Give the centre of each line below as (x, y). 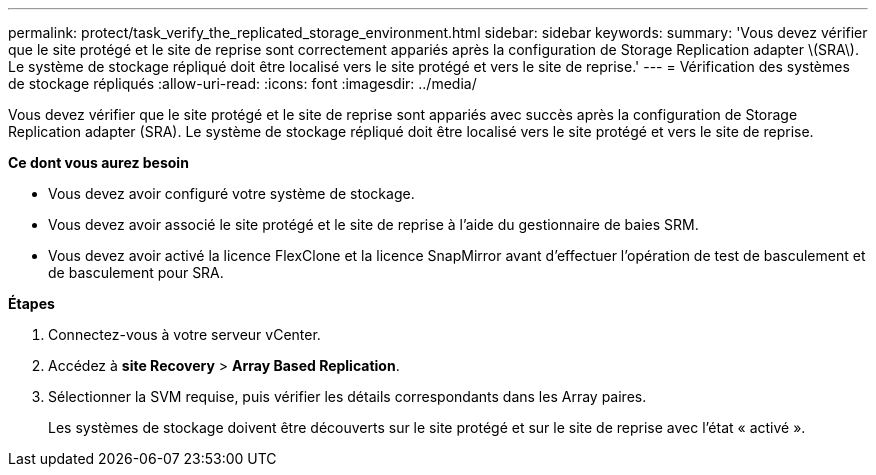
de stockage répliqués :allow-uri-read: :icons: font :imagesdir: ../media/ (242, 83)
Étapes (31, 303)
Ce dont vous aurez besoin (98, 162)
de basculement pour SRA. (136, 272)
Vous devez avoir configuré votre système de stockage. (231, 193)
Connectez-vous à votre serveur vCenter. (184, 334)
